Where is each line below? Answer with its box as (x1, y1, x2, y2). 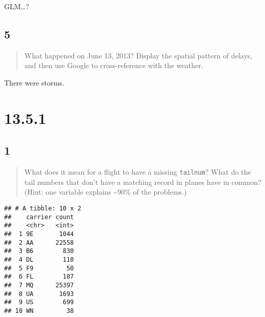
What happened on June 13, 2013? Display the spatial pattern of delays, (24, 50, 253, 60)
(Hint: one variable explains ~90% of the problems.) (24, 186, 187, 197)
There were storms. (4, 77, 65, 88)
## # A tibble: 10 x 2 (4, 205, 81, 212)
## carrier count (4, 213, 74, 221)
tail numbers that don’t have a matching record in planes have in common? (24, 176, 261, 187)
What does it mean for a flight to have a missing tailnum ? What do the (24, 166, 251, 177)
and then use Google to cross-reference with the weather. (24, 60, 203, 71)
